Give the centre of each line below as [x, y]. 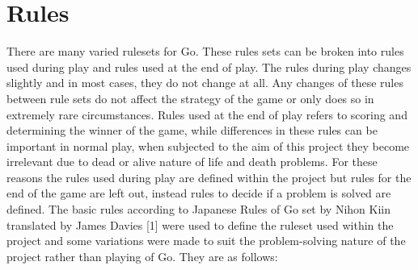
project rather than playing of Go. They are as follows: [142, 256]
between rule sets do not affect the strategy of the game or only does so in [190, 98]
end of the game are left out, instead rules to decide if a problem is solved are [199, 193]
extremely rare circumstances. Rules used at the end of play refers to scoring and [207, 114]
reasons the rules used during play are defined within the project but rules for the [209, 177]
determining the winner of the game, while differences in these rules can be [192, 130]
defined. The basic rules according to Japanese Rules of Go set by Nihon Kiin [198, 209]
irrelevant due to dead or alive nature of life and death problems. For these [192, 162]
